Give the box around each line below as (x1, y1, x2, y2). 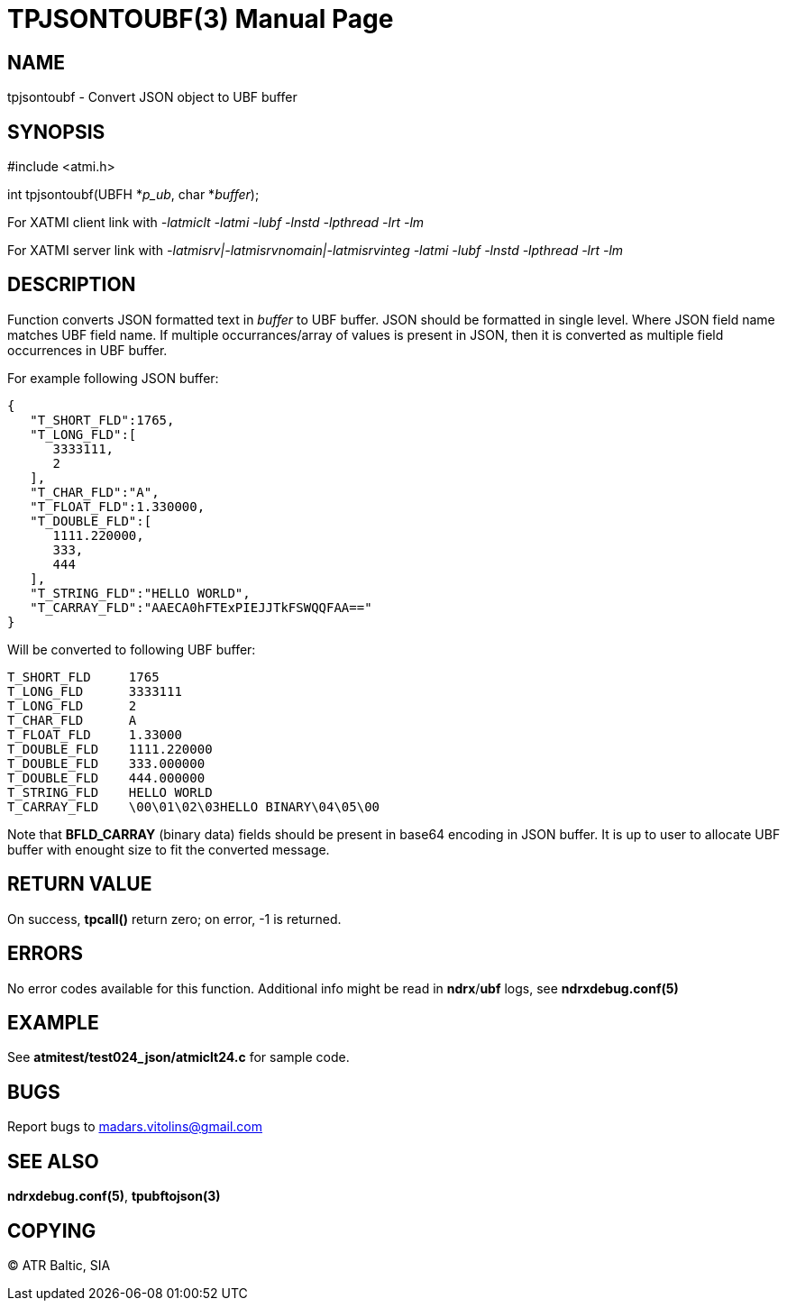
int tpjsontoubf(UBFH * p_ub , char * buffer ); (7, 187, 260, 203)
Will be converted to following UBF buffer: (7, 641, 256, 657)
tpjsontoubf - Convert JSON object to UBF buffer (7, 89, 297, 105)
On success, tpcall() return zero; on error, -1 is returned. (7, 910, 342, 927)
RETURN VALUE (7, 873, 152, 896)
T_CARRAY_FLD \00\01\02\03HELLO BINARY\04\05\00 (7, 799, 380, 814)
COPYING (7, 1219, 96, 1242)
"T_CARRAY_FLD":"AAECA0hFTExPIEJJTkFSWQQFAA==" (30, 599, 372, 615)
